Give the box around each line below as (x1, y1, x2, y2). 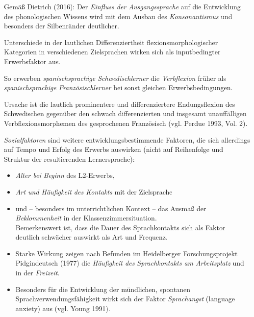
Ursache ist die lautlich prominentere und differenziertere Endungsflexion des (4, 98, 235, 109)
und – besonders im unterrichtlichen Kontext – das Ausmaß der (15, 203, 206, 213)
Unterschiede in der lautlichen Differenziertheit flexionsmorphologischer (4, 37, 218, 47)
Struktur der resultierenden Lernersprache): (4, 153, 135, 164)
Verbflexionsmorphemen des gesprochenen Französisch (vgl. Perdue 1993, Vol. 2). (4, 118, 248, 128)
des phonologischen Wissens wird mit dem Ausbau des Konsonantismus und (4, 11, 232, 21)
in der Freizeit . (15, 268, 60, 278)
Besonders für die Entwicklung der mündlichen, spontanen (15, 284, 191, 294)
